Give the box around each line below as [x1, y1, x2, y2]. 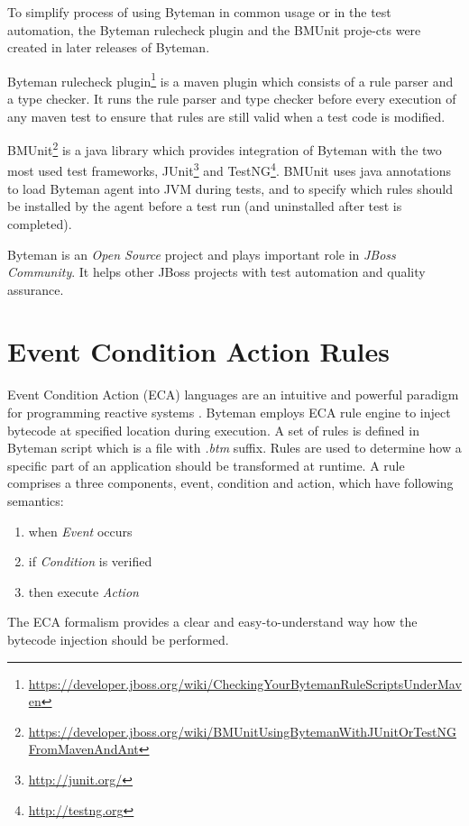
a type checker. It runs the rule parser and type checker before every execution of [7, 89, 456, 108]
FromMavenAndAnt [28, 739, 139, 758]
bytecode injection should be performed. [7, 629, 229, 648]
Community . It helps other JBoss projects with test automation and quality [7, 262, 426, 281]
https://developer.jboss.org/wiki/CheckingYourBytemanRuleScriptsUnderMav [28, 674, 462, 693]
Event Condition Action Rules [7, 333, 390, 370]
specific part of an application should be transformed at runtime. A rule [7, 455, 405, 474]
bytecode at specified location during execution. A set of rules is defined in [7, 420, 419, 439]
